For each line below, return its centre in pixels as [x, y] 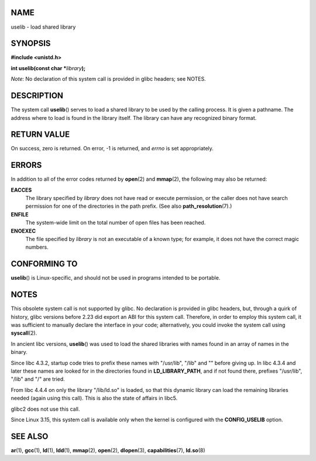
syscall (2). [24, 333]
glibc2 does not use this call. [45, 409]
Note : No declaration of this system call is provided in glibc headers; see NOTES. [108, 79]
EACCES [21, 190]
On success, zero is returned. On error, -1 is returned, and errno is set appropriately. [112, 149]
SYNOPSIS [31, 44]
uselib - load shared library [43, 27]
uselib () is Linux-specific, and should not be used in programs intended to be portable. [116, 278]
